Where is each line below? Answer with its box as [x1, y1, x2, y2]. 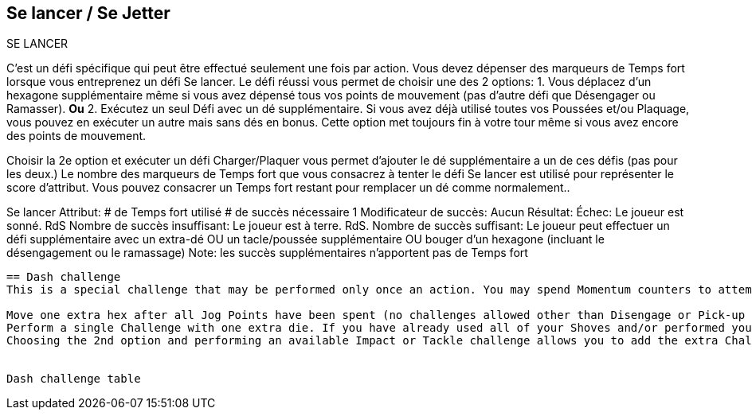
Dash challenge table [6, 372, 141, 386]
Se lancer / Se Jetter [6, 3, 170, 23]
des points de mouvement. [6, 129, 147, 143]
